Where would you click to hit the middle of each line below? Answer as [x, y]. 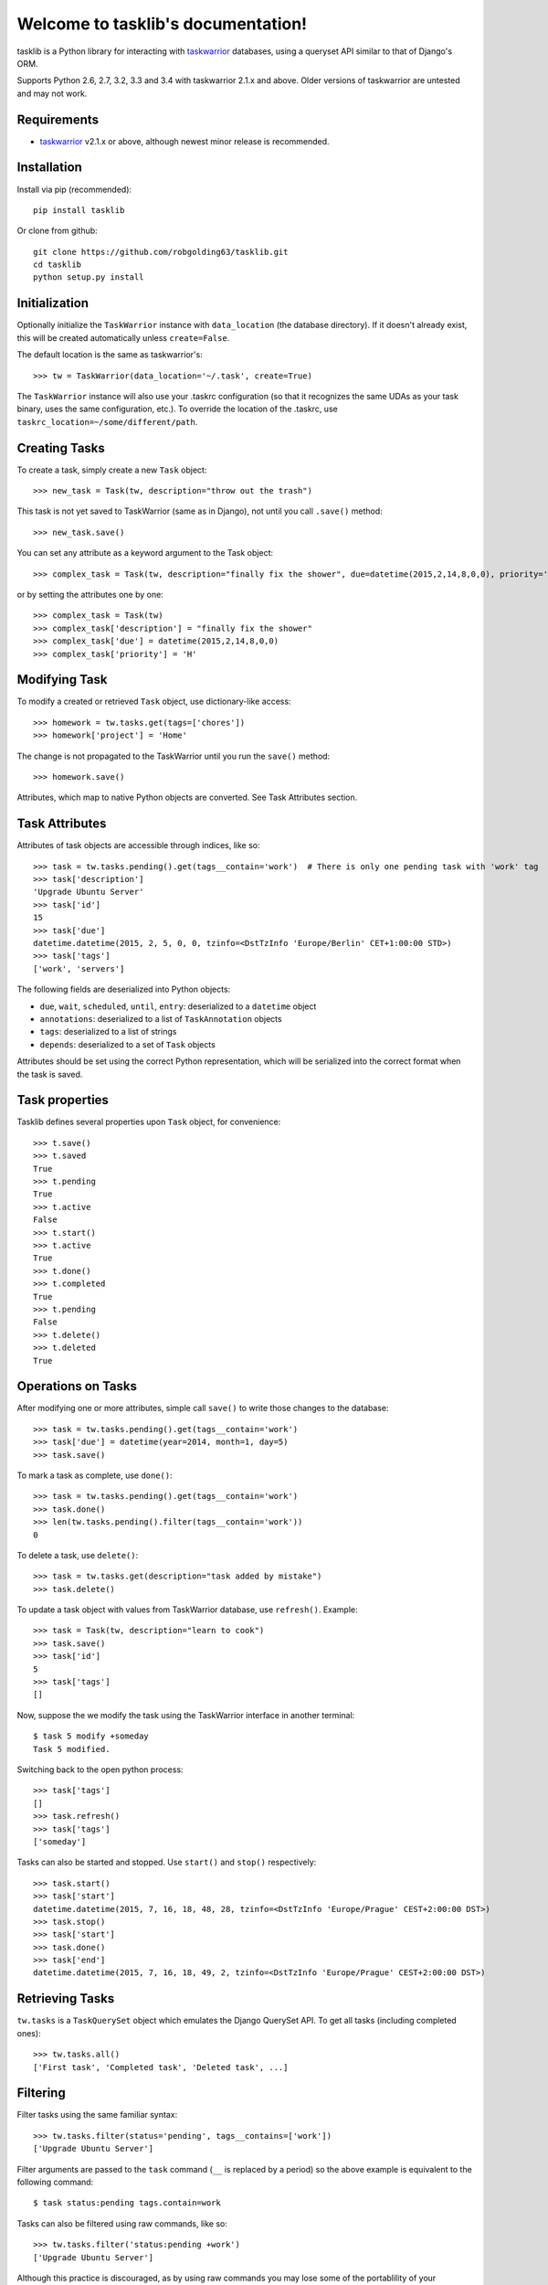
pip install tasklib [79, 210]
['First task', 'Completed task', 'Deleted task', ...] [161, 2067]
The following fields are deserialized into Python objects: [124, 989]
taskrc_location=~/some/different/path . [107, 421]
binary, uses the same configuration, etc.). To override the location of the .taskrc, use [177, 409]
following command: [55, 2182]
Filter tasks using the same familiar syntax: [97, 2115]
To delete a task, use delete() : [78, 1555]
